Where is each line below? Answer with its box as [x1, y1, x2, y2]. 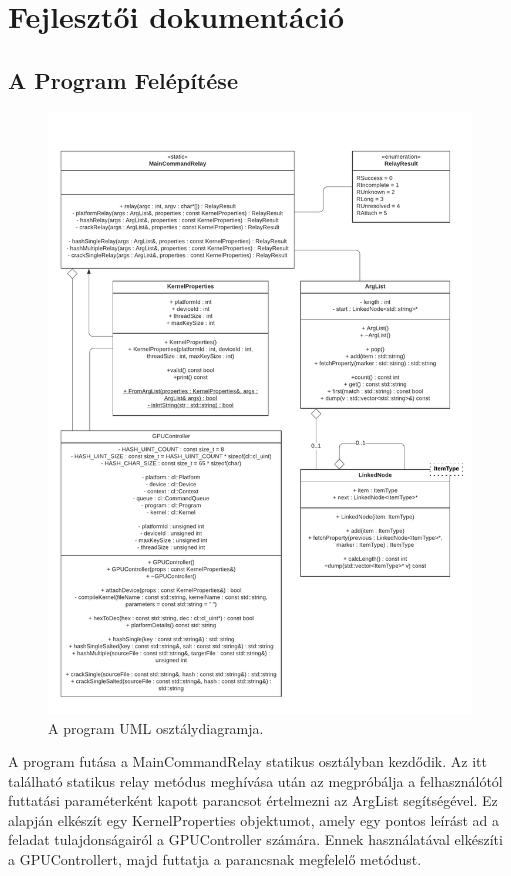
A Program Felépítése [8, 64, 238, 95]
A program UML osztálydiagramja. [48, 717, 264, 738]
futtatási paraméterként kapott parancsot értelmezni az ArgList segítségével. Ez [8, 790, 498, 811]
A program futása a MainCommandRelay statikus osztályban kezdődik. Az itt [8, 751, 487, 772]
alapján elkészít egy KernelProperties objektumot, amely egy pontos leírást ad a [8, 809, 500, 830]
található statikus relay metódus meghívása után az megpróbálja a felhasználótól [8, 770, 503, 791]
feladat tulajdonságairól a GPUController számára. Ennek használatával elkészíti [8, 829, 503, 850]
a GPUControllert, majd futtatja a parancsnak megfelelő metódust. [8, 849, 422, 870]
